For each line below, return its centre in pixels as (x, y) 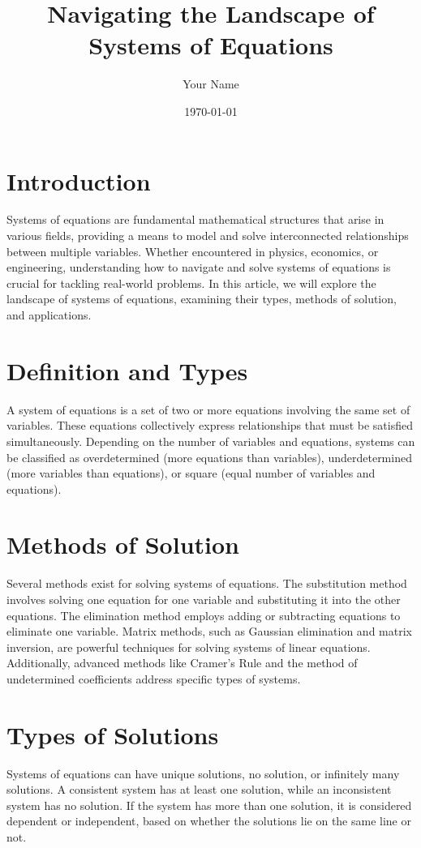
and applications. (49, 315)
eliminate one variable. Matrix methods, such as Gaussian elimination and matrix (209, 631)
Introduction (79, 180)
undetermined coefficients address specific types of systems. (154, 678)
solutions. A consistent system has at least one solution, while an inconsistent (199, 789)
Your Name (211, 84)
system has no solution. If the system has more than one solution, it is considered (209, 805)
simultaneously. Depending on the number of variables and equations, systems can (211, 441)
